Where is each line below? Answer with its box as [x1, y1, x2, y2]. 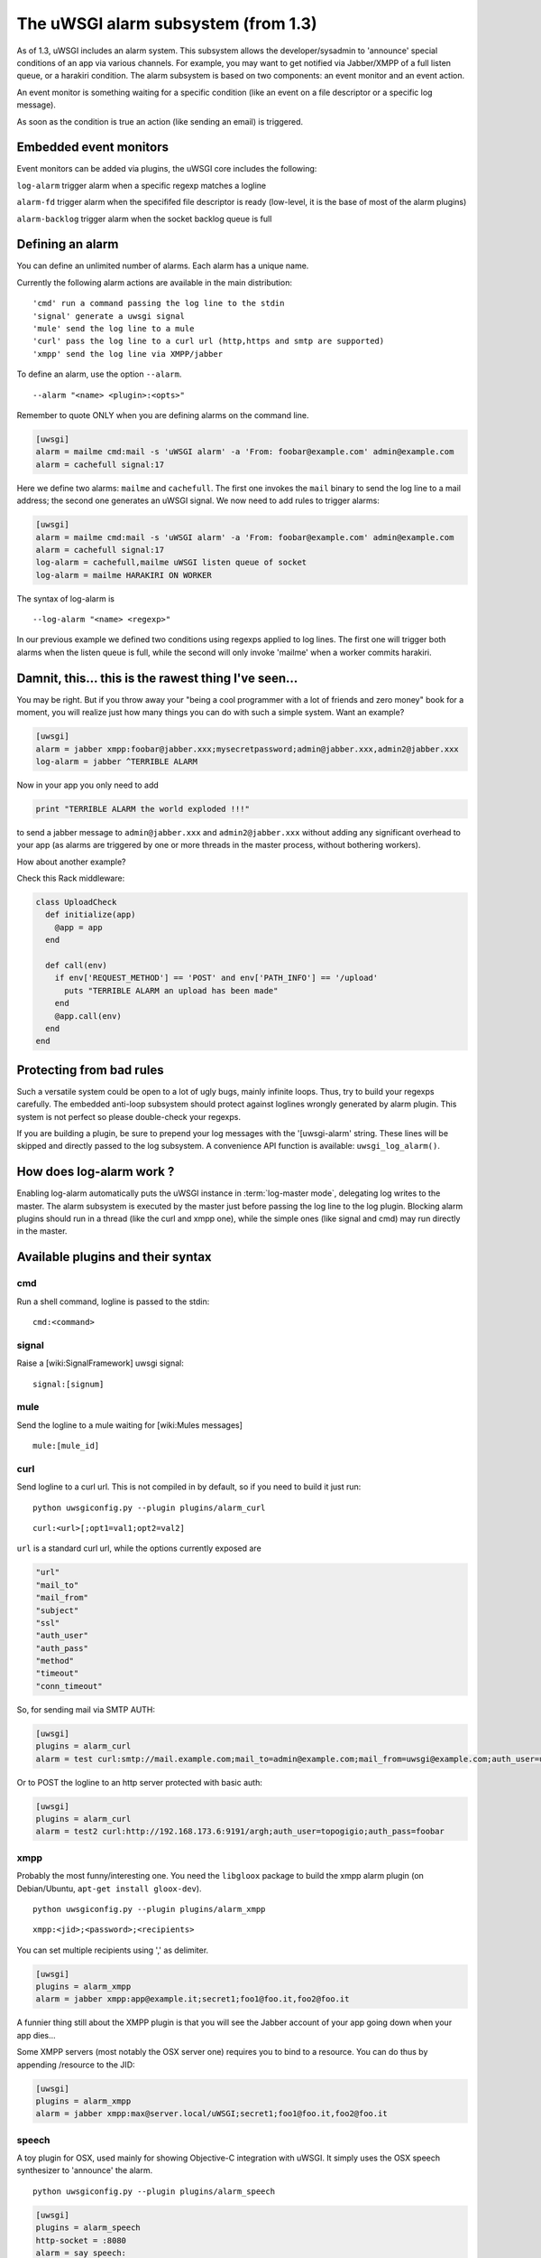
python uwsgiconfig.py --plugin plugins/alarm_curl [32, 1502, 266, 1513]
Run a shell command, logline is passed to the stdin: [16, 1296, 210, 1307]
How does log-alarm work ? [16, 1164, 175, 1180]
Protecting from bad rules [16, 1062, 164, 1078]
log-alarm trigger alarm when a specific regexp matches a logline [16, 180, 266, 191]
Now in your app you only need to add [16, 779, 160, 790]
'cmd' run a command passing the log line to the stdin [32, 298, 285, 309]
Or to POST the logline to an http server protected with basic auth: [16, 1777, 263, 1787]
